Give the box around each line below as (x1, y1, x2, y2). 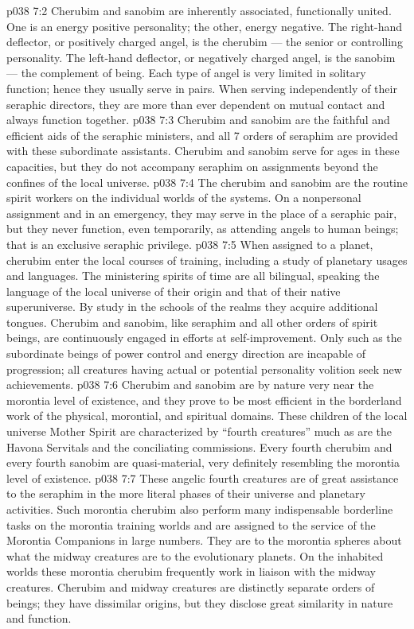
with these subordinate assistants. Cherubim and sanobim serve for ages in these (6, 142, 400, 159)
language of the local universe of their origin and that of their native (6, 282, 341, 299)
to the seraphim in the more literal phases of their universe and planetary (6, 485, 365, 502)
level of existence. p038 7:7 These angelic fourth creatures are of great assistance (6, 469, 399, 486)
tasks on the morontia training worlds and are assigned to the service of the (6, 516, 376, 533)
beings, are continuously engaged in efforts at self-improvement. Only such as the (6, 329, 402, 346)
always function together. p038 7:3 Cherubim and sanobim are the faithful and (6, 111, 390, 128)
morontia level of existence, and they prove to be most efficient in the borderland (6, 391, 402, 408)
